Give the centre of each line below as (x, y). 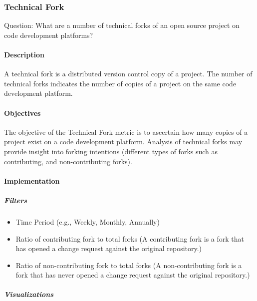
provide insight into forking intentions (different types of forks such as (111, 151)
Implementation (32, 180)
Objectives (22, 113)
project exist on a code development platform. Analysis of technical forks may (123, 142)
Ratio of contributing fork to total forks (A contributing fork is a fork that (130, 238)
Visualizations (29, 294)
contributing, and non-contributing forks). (68, 161)
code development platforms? (49, 35)
